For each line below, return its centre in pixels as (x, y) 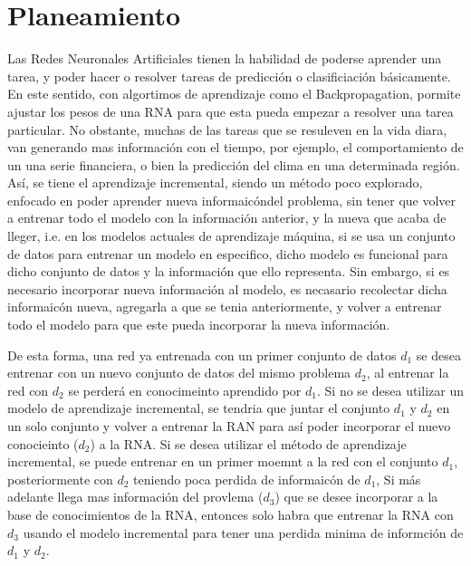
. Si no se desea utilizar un (390, 390)
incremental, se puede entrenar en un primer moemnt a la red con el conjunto (223, 461)
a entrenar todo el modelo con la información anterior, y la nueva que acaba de (227, 218)
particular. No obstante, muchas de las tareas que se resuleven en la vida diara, (227, 129)
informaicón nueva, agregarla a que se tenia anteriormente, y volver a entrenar (225, 307)
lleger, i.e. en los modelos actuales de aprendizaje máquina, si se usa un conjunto (231, 236)
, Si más (399, 479)
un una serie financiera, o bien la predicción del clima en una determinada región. (234, 164)
